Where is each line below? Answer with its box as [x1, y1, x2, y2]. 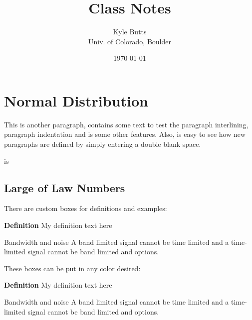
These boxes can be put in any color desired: [4, 263, 141, 273]
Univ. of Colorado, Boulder [88, 36, 171, 46]
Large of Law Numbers [4, 180, 125, 195]
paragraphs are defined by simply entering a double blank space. [4, 139, 201, 149]
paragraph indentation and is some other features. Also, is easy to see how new [4, 129, 246, 139]
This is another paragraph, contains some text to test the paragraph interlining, [4, 119, 249, 129]
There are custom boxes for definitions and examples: [4, 203, 167, 213]
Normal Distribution [4, 90, 148, 110]
